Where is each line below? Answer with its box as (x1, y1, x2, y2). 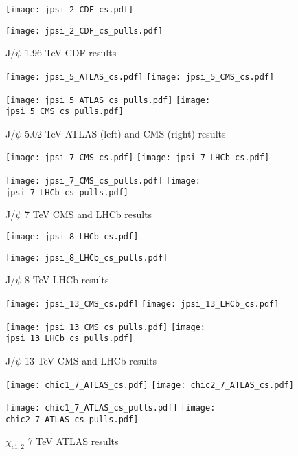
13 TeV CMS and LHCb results (24, 353, 157, 367)
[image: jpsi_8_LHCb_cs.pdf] (5, 232, 139, 242)
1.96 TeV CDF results (24, 45, 117, 60)
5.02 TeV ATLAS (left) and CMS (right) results (24, 126, 226, 140)
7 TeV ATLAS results (27, 434, 119, 448)
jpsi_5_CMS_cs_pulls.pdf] (5, 107, 124, 117)
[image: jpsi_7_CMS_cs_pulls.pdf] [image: (5, 176, 200, 186)
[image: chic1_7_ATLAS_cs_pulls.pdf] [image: (5, 403, 216, 413)
